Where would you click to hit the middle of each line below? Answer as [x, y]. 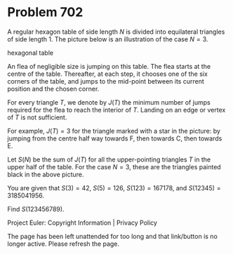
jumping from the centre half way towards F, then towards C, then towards [115, 138]
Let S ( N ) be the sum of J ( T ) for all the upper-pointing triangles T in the [109, 159]
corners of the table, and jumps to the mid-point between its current [106, 81]
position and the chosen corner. [53, 89]
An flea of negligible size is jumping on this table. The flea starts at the [109, 66]
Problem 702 [45, 12]
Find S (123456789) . [36, 209]
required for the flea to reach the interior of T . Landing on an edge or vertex [116, 110]
